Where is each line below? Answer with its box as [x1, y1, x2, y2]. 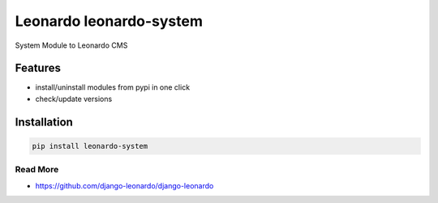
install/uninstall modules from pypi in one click [35, 82, 191, 92]
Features [15, 61, 61, 75]
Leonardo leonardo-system [15, 12, 203, 30]
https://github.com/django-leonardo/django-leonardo [35, 180, 214, 190]
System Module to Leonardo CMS [15, 40, 128, 50]
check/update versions [35, 94, 113, 104]
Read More [15, 164, 59, 176]
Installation [15, 115, 73, 129]
